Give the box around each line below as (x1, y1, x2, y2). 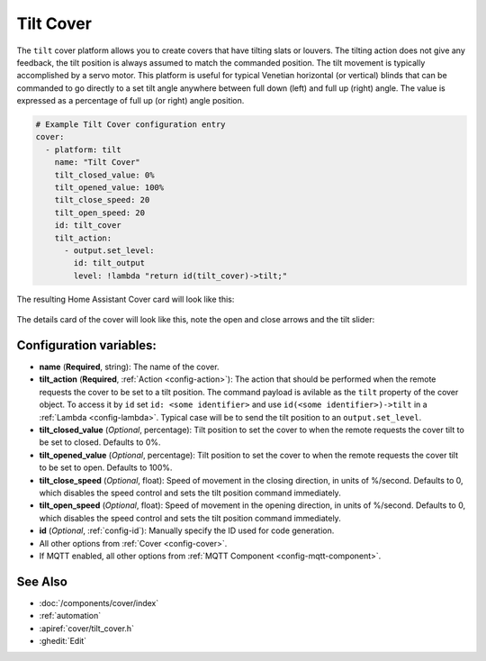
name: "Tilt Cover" (54, 158, 141, 168)
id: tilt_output (73, 258, 146, 268)
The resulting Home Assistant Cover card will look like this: (16, 294, 235, 304)
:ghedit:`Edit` (39, 636, 87, 646)
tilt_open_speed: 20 (54, 207, 146, 218)
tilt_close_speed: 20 (54, 195, 150, 205)
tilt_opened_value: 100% (54, 183, 165, 193)
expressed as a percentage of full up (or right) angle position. (16, 95, 245, 106)
